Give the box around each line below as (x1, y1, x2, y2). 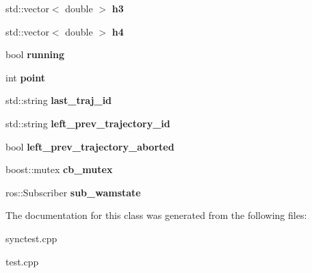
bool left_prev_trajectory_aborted (5, 139, 174, 153)
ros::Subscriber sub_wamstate (5, 185, 141, 199)
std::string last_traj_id (5, 93, 112, 107)
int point (5, 70, 46, 84)
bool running (5, 47, 65, 62)
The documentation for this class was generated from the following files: (5, 208, 307, 222)
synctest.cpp (5, 231, 57, 245)
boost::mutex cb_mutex (5, 162, 113, 177)
